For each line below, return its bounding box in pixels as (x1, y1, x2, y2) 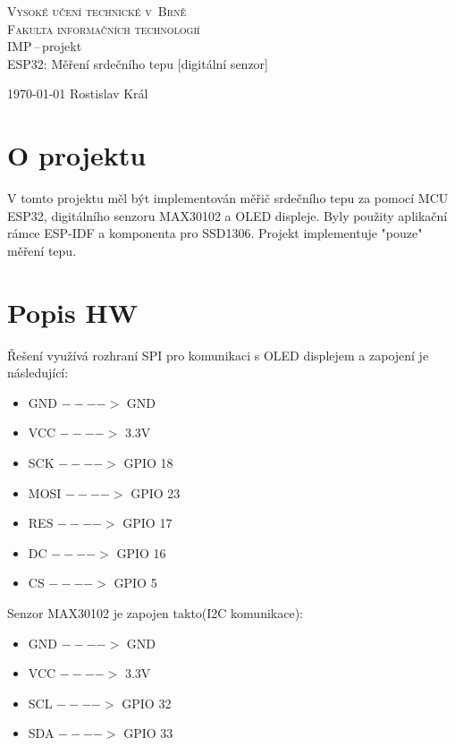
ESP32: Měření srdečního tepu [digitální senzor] (7, 54, 268, 72)
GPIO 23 (131, 483, 181, 502)
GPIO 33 (123, 724, 173, 742)
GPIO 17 (122, 513, 173, 532)
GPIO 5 (114, 573, 157, 592)
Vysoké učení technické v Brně (7, 2, 187, 20)
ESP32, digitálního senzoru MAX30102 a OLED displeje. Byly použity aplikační (7, 206, 448, 225)
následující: (7, 363, 69, 382)
